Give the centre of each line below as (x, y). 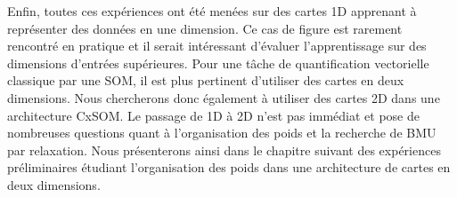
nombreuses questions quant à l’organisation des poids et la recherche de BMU (222, 133)
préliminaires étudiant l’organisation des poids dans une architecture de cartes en (229, 167)
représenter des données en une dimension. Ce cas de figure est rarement (205, 28)
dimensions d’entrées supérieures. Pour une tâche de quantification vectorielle (218, 63)
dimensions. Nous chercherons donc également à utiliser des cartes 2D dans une (224, 97)
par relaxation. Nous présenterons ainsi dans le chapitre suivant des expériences (224, 150)
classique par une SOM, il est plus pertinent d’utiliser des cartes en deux (206, 80)
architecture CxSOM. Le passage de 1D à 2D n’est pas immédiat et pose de (213, 115)
